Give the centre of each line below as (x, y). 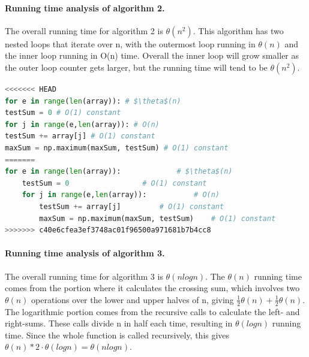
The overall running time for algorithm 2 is (84, 30)
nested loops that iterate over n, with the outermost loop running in (130, 43)
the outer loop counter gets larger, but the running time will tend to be (136, 67)
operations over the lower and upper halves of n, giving (133, 299)
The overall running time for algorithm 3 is (84, 276)
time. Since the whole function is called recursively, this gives (117, 335)
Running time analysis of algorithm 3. (85, 253)
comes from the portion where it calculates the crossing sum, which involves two (152, 288)
